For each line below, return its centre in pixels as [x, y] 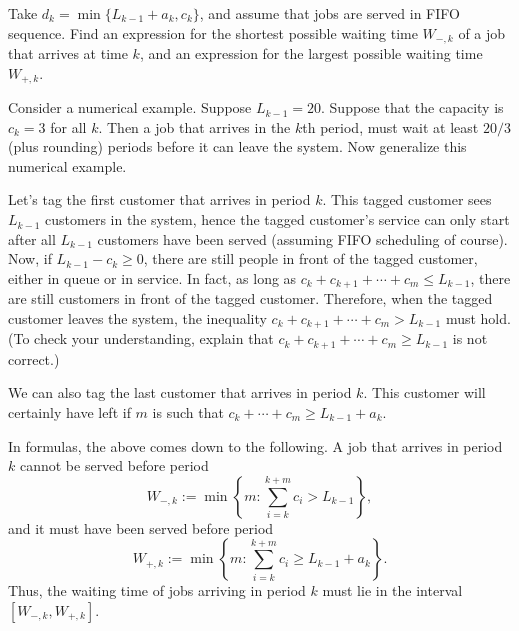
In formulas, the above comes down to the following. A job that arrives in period [255, 445]
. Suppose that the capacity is [412, 107]
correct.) [34, 358]
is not [470, 338]
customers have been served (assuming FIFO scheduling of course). [302, 238]
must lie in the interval [392, 590]
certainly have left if [69, 411]
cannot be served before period [114, 465]
